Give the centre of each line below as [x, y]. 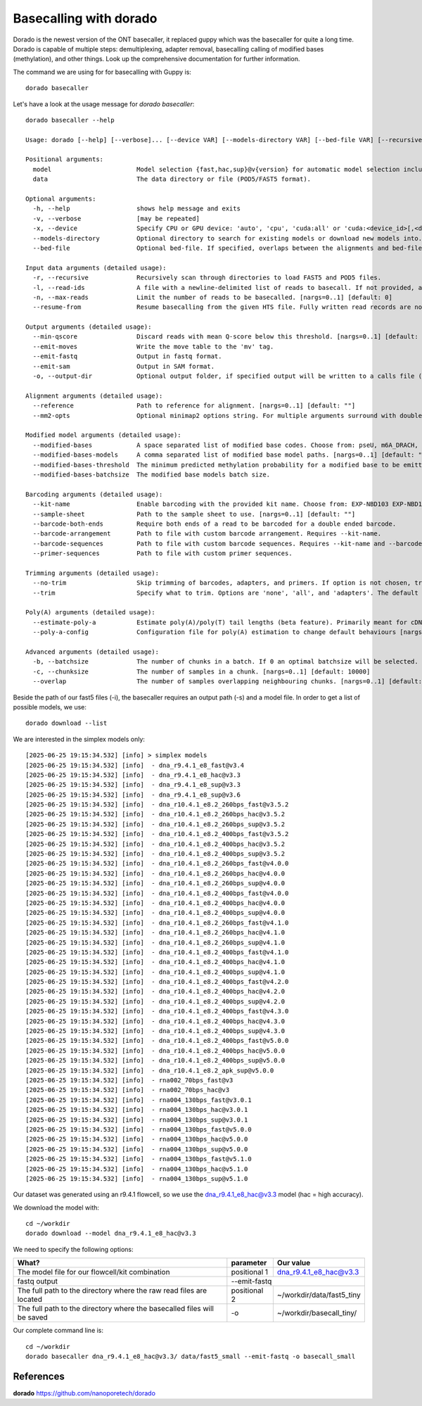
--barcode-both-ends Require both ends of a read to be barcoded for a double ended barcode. [215, 524]
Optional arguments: [61, 199]
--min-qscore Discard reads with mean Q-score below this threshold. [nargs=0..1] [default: [225, 337]
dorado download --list [66, 723]
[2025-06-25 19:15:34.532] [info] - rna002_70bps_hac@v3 [128, 1090]
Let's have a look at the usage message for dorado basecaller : [104, 104]
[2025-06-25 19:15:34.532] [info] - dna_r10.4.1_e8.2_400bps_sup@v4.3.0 [155, 1031]
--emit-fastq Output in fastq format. [127, 356]
